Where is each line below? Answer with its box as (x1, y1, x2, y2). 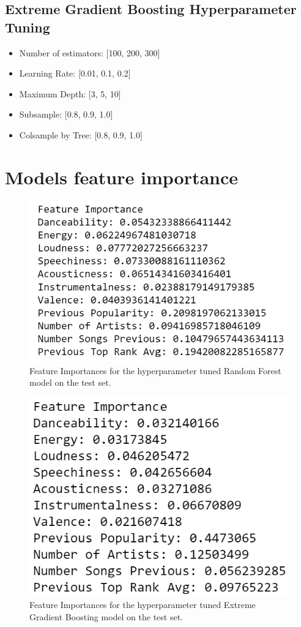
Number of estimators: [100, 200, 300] (19, 46, 160, 59)
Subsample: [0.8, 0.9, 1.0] (19, 108, 113, 121)
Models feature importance (5, 164, 239, 189)
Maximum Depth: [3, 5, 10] (19, 87, 121, 100)
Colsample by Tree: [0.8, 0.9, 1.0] (19, 128, 143, 141)
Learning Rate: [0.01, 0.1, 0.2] (19, 67, 131, 80)
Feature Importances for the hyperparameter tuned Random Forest (29, 364, 281, 377)
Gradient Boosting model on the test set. (29, 610, 183, 623)
